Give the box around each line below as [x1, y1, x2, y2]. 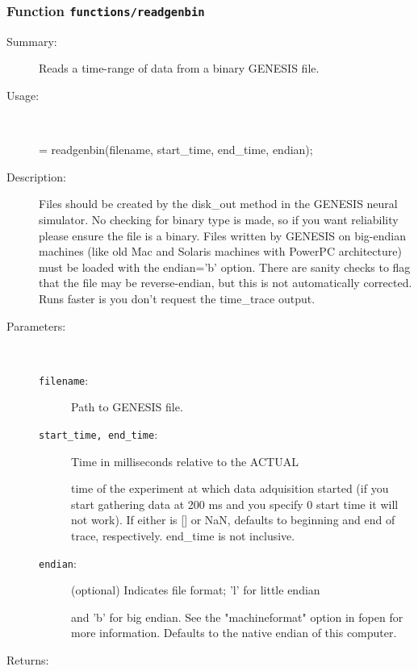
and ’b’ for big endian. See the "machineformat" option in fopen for [71, 608, 403, 625]
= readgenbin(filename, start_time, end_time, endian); [39, 141, 313, 158]
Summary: [6, 32, 57, 49]
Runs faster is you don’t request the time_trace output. [39, 290, 316, 306]
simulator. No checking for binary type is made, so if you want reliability [39, 210, 399, 227]
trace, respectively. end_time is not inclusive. [71, 527, 295, 544]
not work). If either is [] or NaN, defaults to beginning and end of [71, 511, 395, 528]
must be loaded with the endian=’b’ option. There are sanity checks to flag [39, 258, 411, 275]
